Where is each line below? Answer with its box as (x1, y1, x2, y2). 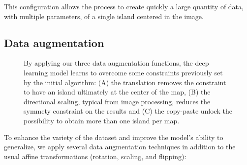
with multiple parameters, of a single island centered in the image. (4, 11, 204, 21)
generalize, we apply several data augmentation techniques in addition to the (4, 141, 236, 152)
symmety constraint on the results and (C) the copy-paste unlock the (24, 106, 232, 116)
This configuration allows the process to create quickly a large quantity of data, (4, 1, 244, 11)
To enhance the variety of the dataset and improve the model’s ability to (4, 132, 223, 142)
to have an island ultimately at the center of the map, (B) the (24, 87, 211, 97)
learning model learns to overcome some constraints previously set (24, 67, 223, 77)
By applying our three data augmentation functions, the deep (24, 58, 209, 68)
